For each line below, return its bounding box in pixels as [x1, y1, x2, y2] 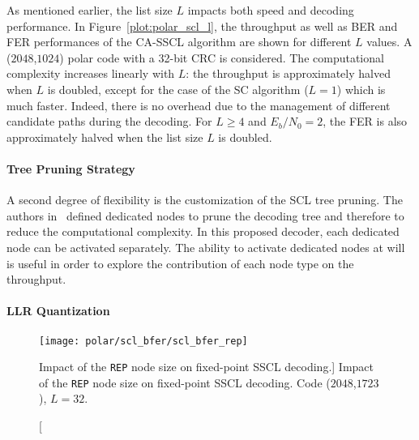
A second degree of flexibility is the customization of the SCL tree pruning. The [6, 191, 403, 208]
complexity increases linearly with [6, 65, 175, 82]
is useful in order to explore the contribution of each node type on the [6, 254, 354, 271]
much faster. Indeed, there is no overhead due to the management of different [6, 96, 391, 113]
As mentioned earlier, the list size [6, 2, 173, 18]
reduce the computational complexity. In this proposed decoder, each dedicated [6, 223, 400, 240]
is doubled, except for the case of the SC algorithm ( [47, 80, 309, 97]
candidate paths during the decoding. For [6, 113, 212, 130]
